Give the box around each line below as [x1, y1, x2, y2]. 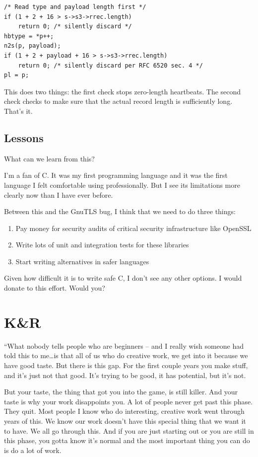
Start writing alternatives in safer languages [15, 256, 149, 266]
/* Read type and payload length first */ [4, 3, 146, 10]
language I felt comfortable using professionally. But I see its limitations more [4, 179, 240, 190]
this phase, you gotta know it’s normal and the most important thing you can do [4, 435, 250, 446]
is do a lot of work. [4, 445, 62, 455]
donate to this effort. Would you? [4, 283, 105, 293]
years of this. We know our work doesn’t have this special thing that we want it [4, 415, 246, 426]
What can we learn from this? [4, 153, 95, 163]
